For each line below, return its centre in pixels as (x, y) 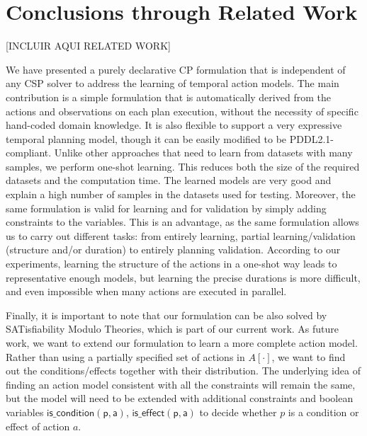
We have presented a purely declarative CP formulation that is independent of (176, 69)
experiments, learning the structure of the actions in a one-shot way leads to (171, 264)
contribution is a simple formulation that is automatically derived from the (168, 97)
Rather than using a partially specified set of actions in (125, 356)
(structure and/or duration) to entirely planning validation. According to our (173, 249)
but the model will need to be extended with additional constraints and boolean (180, 398)
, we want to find (309, 356)
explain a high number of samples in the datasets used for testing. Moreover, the (181, 194)
